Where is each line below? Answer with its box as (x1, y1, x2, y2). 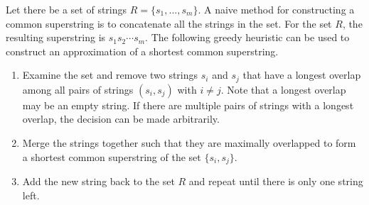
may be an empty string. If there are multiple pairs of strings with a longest (22, 97, 354, 112)
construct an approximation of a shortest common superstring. (6, 43, 279, 58)
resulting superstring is (6, 30, 106, 45)
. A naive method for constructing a (198, 2, 355, 16)
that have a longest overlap (242, 67, 361, 82)
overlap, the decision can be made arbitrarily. (22, 111, 220, 126)
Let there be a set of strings (6, 2, 127, 16)
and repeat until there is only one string (188, 174, 363, 189)
